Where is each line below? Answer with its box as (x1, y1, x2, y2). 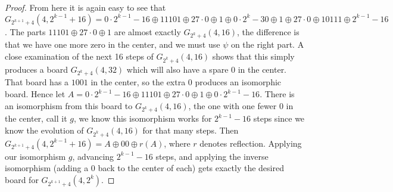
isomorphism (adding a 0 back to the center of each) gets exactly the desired (5, 162, 284, 174)
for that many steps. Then (142, 123, 239, 136)
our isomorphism (5, 150, 66, 162)
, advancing (72, 150, 114, 162)
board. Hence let (5, 88, 65, 100)
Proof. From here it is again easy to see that (5, 1, 166, 13)
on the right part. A (230, 38, 304, 51)
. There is (260, 88, 295, 100)
